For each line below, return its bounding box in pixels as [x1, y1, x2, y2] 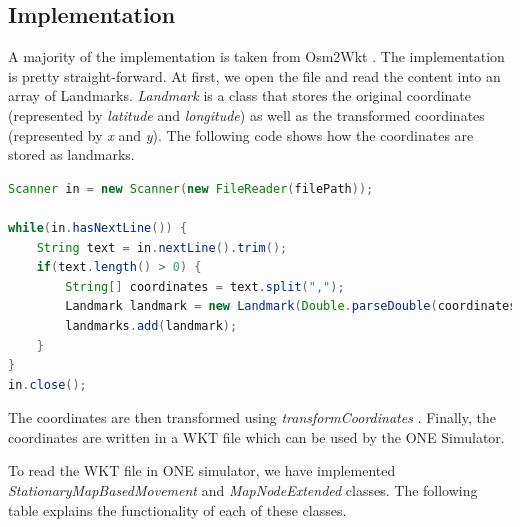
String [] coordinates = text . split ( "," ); [65, 279, 345, 294]
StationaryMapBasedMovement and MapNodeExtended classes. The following [8, 480, 478, 501]
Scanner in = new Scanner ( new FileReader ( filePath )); [8, 181, 374, 196]
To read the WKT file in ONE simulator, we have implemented [8, 460, 396, 481]
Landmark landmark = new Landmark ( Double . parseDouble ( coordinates [65, 299, 517, 314]
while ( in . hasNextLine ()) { [8, 220, 188, 235]
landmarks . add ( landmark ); [65, 318, 238, 333]
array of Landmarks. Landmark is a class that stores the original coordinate [8, 85, 472, 106]
